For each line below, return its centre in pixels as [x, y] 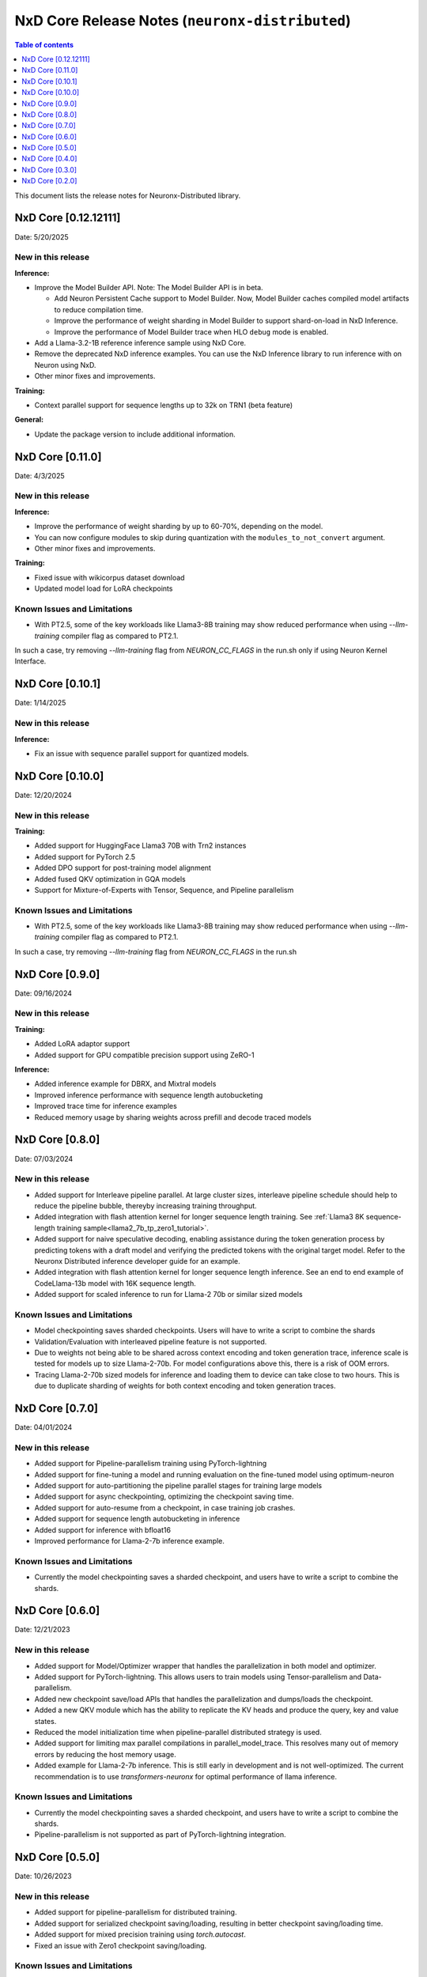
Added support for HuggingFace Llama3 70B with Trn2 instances [140, 845]
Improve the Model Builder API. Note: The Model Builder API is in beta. [149, 288]
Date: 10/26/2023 [43, 1876]
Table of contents [44, 44]
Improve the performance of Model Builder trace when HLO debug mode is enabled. [191, 331]
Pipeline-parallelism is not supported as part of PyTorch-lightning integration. [160, 1835]
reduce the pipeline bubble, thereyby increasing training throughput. [145, 1206]
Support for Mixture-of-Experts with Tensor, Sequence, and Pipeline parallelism [164, 890]
